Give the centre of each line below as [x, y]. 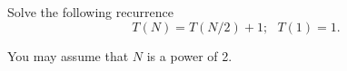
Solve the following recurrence [90, 12]
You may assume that [68, 55]
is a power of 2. [189, 55]
